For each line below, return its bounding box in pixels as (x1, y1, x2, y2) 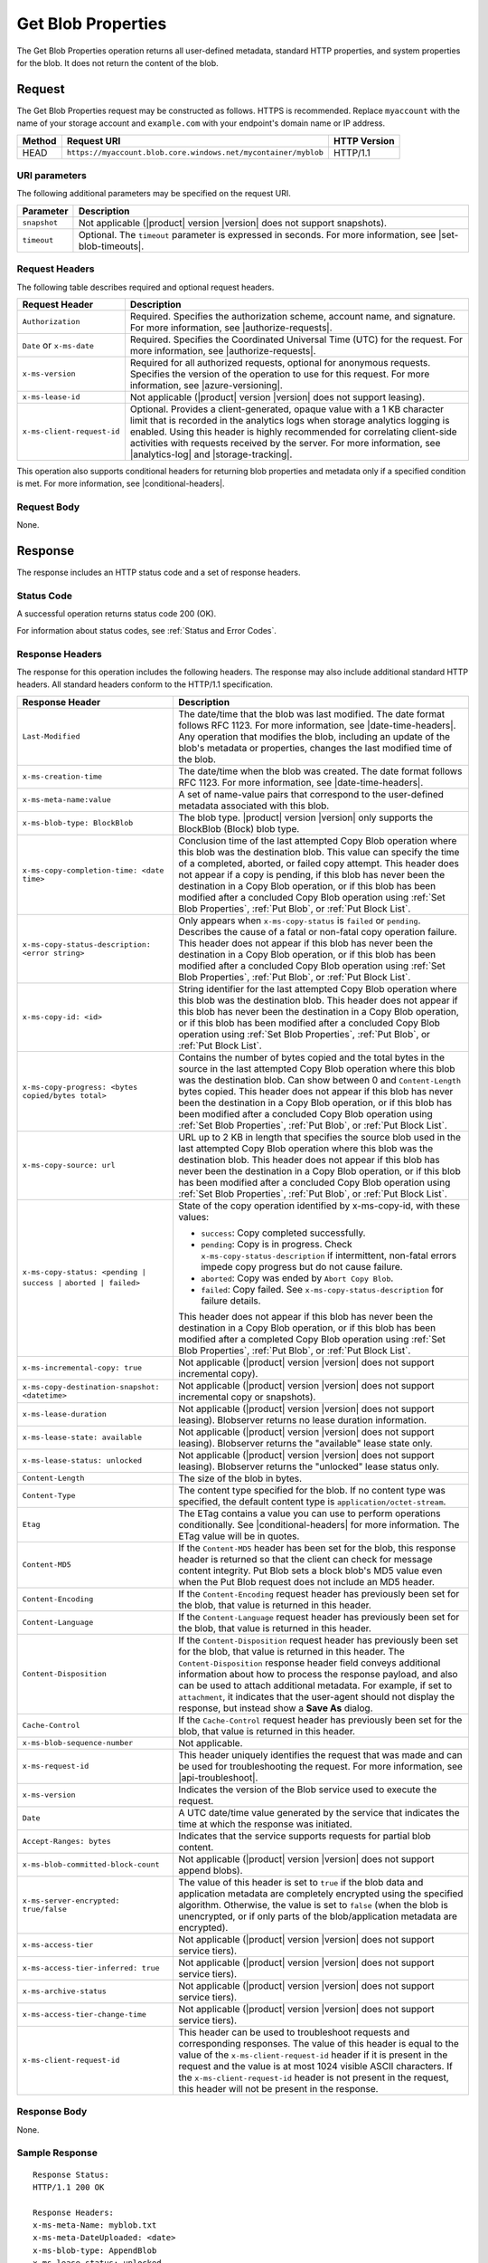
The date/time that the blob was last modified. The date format (177, 707, 446, 720)
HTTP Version (333, 134, 395, 147)
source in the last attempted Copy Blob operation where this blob (177, 1062, 455, 1074)
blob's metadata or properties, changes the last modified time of (177, 741, 453, 754)
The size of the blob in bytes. (177, 1472, 303, 1485)
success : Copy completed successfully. (200, 1227, 366, 1239)
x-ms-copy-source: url (22, 1160, 117, 1170)
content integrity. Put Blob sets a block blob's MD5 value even (177, 1564, 443, 1577)
